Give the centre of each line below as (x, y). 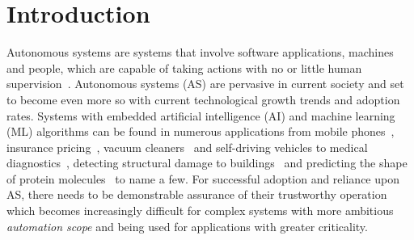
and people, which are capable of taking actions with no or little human (184, 67)
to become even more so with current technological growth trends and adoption (203, 99)
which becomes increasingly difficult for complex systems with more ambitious (200, 211)
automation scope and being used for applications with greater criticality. (187, 226)
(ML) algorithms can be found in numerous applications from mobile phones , (201, 131)
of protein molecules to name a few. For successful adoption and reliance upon (203, 178)
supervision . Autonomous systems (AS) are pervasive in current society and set (205, 84)
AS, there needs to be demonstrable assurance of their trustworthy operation (197, 194)
